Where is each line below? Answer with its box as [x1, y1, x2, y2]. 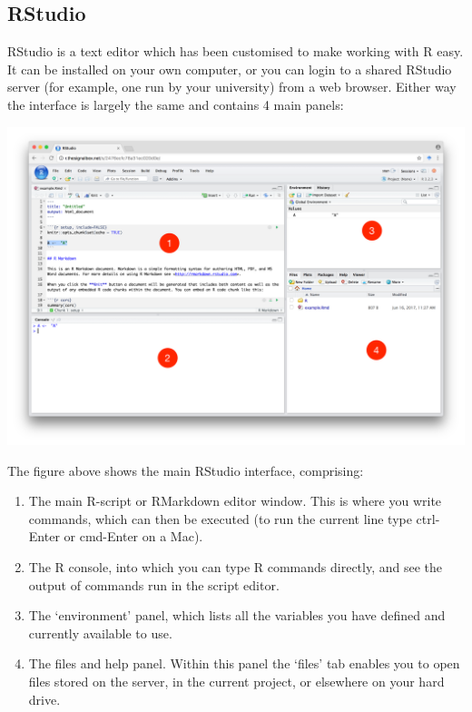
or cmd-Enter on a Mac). [64, 527, 203, 546]
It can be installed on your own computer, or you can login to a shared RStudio [7, 59, 452, 78]
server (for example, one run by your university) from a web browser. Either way [7, 77, 457, 96]
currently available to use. [28, 623, 172, 642]
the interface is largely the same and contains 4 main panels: [7, 94, 344, 114]
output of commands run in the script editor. [28, 575, 280, 594]
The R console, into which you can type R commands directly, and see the [28, 557, 443, 576]
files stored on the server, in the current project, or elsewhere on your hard [28, 671, 445, 690]
